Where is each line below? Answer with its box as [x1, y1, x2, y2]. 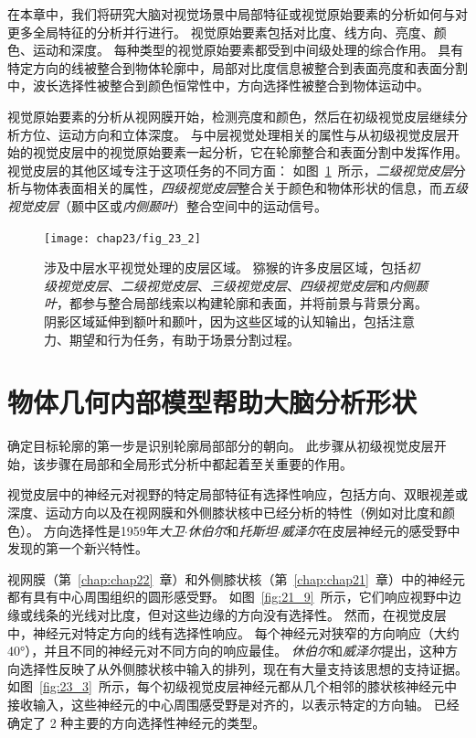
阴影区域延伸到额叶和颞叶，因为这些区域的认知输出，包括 [44, 311, 389, 330]
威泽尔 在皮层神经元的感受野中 [280, 520, 460, 540]
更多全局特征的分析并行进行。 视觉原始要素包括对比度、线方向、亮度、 [7, 22, 434, 41]
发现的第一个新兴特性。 [7, 539, 148, 558]
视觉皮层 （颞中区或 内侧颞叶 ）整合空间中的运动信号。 [7, 196, 327, 215]
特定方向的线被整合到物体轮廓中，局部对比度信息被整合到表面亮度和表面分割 [7, 58, 468, 77]
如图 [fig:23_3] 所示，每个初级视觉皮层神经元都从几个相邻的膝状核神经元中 [7, 677, 457, 696]
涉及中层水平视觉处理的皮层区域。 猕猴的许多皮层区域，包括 [44, 258, 407, 277]
